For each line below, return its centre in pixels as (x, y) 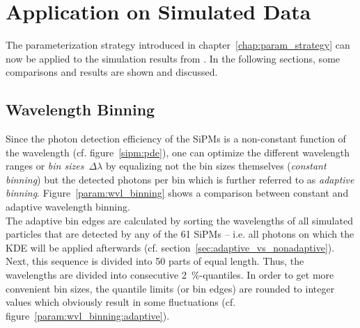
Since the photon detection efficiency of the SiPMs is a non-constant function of (176, 139)
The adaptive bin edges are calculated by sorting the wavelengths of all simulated (179, 220)
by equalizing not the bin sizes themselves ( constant (216, 166)
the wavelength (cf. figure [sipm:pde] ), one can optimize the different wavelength (178, 152)
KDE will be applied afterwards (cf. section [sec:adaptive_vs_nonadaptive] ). (170, 247)
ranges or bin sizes (45, 166)
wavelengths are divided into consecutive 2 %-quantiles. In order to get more (170, 275)
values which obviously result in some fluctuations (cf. (121, 302)
